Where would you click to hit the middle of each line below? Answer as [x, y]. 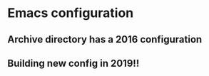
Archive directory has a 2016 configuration [105, 39]
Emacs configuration [71, 13]
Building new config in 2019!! [73, 63]
